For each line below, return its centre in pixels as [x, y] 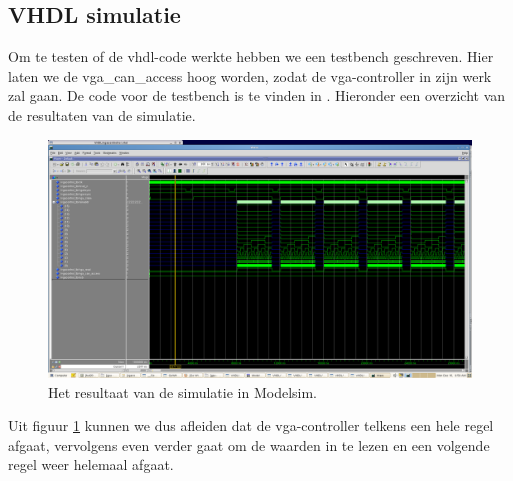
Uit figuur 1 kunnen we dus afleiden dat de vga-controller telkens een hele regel [251, 425]
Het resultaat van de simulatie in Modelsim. [182, 391]
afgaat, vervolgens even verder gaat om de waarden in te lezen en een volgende [249, 444]
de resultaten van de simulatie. [102, 114]
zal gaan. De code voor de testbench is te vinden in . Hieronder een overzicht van [257, 95]
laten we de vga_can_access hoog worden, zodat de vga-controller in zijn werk [250, 75]
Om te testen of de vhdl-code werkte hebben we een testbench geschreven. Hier [251, 56]
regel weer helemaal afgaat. [91, 464]
